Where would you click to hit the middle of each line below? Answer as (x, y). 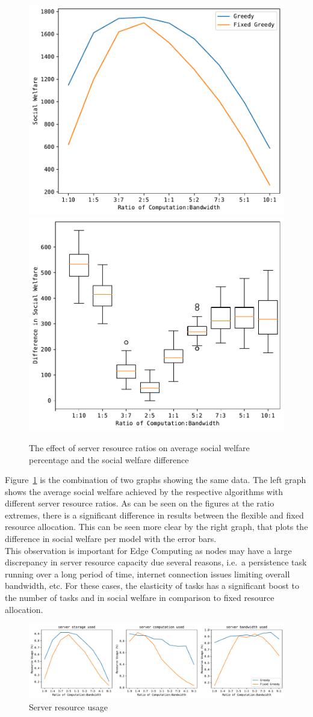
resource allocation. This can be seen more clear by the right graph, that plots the (156, 527)
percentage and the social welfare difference (109, 459)
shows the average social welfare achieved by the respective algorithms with (144, 491)
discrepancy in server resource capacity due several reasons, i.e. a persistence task (156, 562)
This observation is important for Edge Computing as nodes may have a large (148, 550)
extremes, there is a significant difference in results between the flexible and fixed (154, 515)
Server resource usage (68, 707)
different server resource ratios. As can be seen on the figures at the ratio (140, 503)
